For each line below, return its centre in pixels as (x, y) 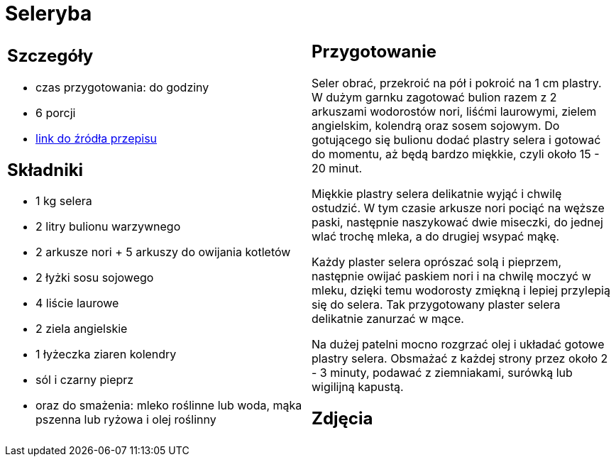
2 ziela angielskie (82, 329)
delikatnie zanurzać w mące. (388, 318)
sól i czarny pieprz (85, 380)
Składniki (45, 170)
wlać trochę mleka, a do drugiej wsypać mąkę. (436, 236)
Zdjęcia (342, 418)
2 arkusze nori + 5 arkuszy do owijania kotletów (163, 252)
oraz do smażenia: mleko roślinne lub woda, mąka (169, 406)
